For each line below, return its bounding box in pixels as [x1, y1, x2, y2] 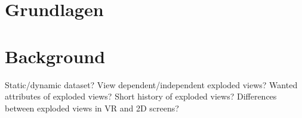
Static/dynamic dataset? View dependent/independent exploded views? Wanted [5, 78, 298, 91]
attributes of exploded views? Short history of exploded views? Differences [5, 90, 277, 103]
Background [5, 44, 106, 68]
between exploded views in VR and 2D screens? [5, 101, 179, 114]
